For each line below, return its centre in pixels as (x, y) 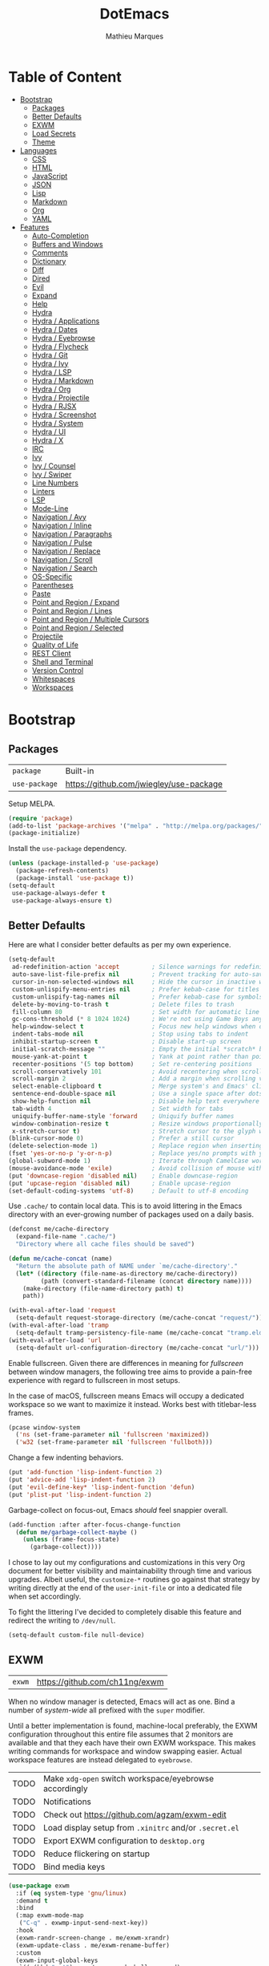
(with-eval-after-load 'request (62, 1311)
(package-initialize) (44, 833)
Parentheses (52, 585)
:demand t (32, 1901)
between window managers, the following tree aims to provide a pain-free (130, 1372)
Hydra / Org (51, 389)
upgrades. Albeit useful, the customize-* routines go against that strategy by (134, 1579)
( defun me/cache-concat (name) (60, 1259)
